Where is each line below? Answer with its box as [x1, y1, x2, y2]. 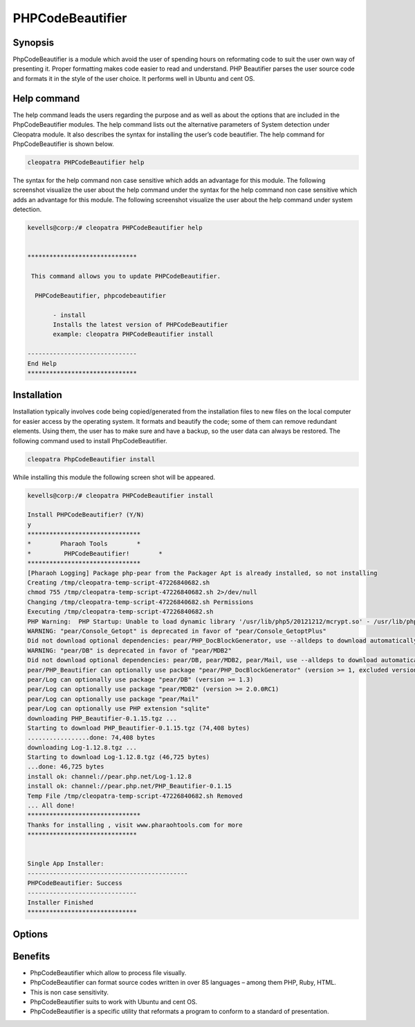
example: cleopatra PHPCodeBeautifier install [53, 330, 214, 339]
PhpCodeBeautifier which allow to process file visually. [30, 968, 187, 976]
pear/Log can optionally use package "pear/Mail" [27, 695, 199, 703]
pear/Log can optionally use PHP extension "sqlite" [27, 705, 210, 713]
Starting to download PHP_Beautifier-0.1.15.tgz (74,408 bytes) [27, 724, 250, 732]
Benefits [12, 950, 50, 962]
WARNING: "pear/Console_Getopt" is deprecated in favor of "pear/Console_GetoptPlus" [27, 627, 326, 635]
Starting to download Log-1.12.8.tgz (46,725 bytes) [27, 753, 210, 761]
